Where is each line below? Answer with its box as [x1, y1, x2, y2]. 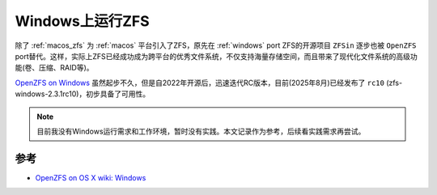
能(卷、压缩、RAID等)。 [15, 63, 94, 73]
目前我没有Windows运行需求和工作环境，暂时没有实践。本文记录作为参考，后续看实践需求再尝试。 [36, 126, 366, 136]
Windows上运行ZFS [15, 12, 150, 30]
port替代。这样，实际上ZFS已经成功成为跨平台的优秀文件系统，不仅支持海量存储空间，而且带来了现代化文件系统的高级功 [15, 51, 418, 61]
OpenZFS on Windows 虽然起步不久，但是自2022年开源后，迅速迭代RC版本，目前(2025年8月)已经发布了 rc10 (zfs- [15, 78, 403, 87]
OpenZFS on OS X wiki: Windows [35, 172, 146, 182]
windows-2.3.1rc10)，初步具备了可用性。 [15, 89, 150, 99]
